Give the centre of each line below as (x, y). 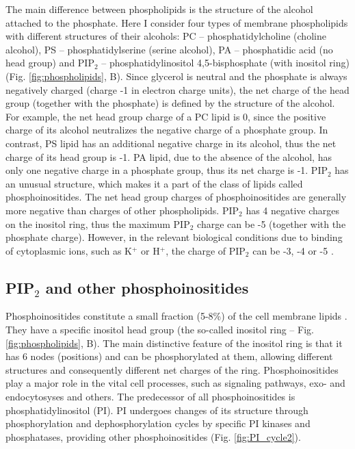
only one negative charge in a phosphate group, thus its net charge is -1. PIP (167, 170)
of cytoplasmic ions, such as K (69, 250)
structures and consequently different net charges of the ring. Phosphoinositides (172, 369)
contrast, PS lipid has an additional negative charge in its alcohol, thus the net (171, 143)
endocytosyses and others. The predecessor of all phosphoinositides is (150, 397)
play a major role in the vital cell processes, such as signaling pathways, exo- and (175, 383)
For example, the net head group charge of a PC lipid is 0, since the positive (166, 116)
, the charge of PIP (206, 250)
